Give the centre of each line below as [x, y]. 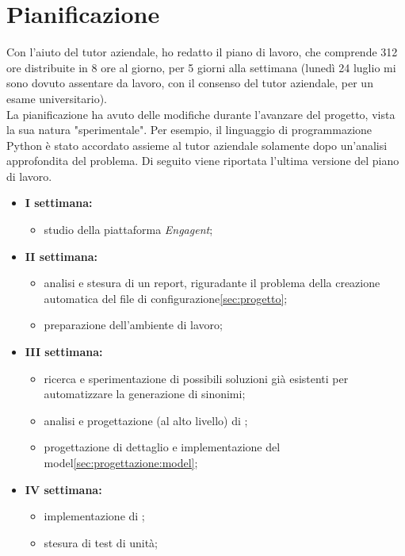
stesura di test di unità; [101, 542]
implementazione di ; [94, 516]
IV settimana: [63, 489]
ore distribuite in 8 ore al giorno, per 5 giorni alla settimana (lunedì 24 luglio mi [201, 67]
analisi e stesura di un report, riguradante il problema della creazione [212, 283]
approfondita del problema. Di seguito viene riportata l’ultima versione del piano [203, 161]
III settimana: [64, 352]
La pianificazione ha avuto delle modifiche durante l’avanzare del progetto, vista [201, 114]
